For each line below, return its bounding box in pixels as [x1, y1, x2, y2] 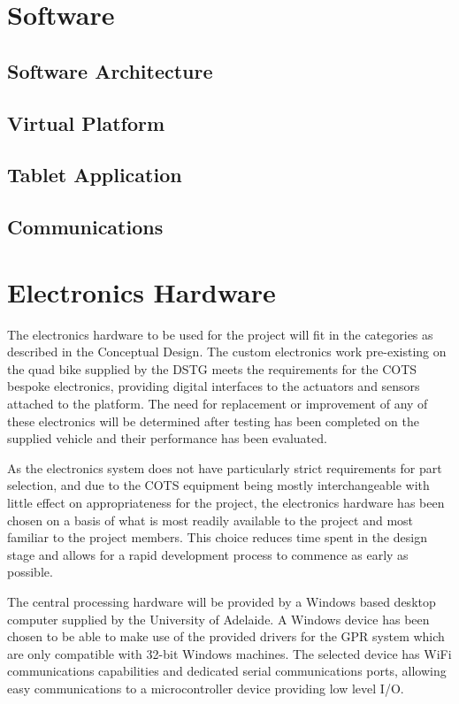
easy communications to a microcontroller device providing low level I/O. [7, 678, 404, 697]
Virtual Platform [7, 109, 165, 136]
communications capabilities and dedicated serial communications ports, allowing [7, 662, 447, 680]
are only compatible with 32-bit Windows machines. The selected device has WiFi [7, 644, 452, 662]
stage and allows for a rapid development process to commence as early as [7, 545, 409, 563]
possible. [7, 562, 53, 581]
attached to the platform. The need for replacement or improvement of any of [7, 394, 428, 412]
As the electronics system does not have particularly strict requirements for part [7, 458, 442, 477]
